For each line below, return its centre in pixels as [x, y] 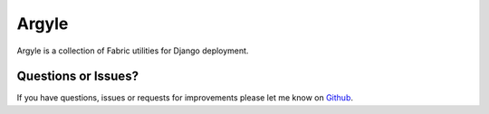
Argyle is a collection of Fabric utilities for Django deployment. [133, 51]
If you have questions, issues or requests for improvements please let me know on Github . [185, 98]
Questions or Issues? [78, 76]
